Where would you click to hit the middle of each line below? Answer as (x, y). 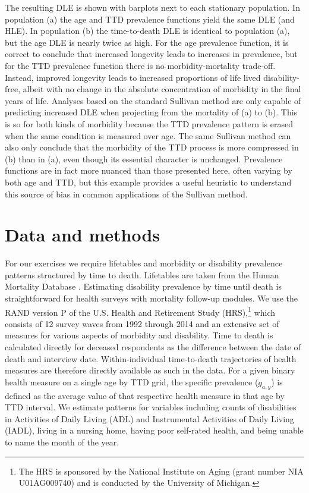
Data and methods (82, 235)
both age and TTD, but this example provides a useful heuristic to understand (148, 182)
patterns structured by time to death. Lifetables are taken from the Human (142, 274)
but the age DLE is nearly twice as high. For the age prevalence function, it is (147, 42)
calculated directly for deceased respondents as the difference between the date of (153, 347)
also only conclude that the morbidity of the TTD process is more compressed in (152, 147)
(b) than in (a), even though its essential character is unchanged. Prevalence (144, 158)
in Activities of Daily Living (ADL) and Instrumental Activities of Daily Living (149, 418)
